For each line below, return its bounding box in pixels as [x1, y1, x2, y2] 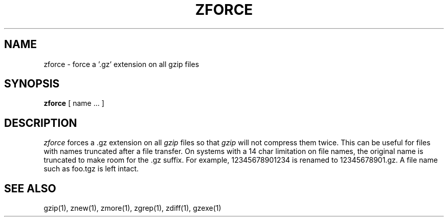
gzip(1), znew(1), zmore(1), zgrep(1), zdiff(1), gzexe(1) [43, 204, 221, 213]
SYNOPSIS [4, 77, 60, 91]
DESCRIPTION [4, 116, 77, 129]
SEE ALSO [4, 182, 56, 195]
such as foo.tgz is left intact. [43, 164, 139, 173]
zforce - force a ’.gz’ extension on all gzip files [43, 59, 199, 69]
